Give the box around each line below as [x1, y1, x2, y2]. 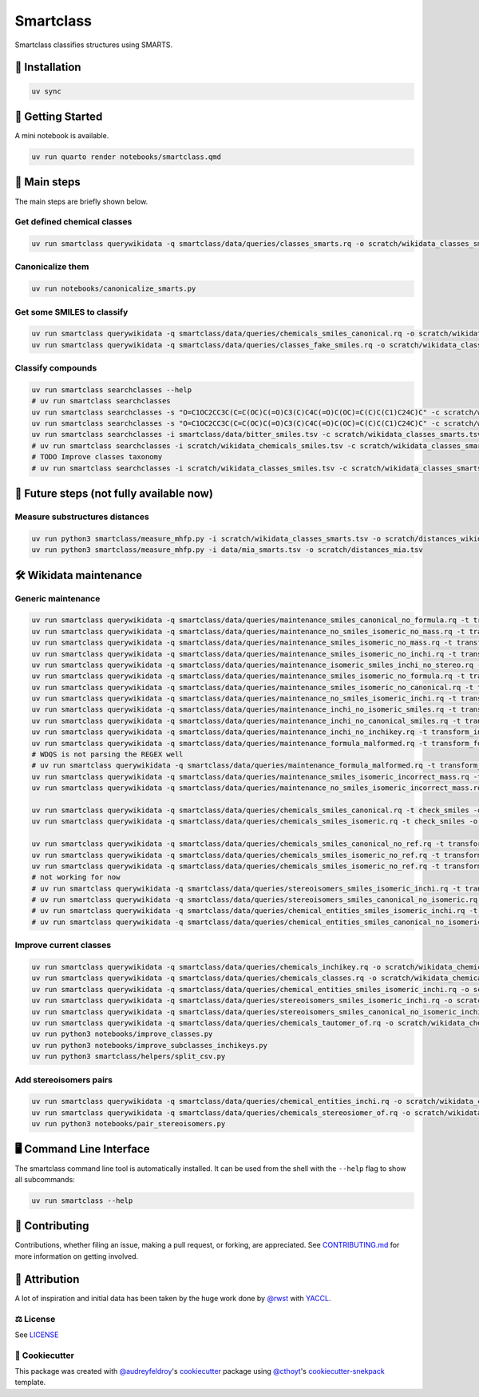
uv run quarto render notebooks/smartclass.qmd [31, 153, 221, 161]
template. [14, 1378, 46, 1387]
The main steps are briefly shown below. [14, 196, 148, 206]
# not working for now [31, 873, 121, 882]
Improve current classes [14, 939, 112, 951]
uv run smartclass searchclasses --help [31, 385, 192, 395]
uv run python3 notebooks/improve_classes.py [31, 1030, 213, 1038]
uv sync [31, 86, 61, 96]
